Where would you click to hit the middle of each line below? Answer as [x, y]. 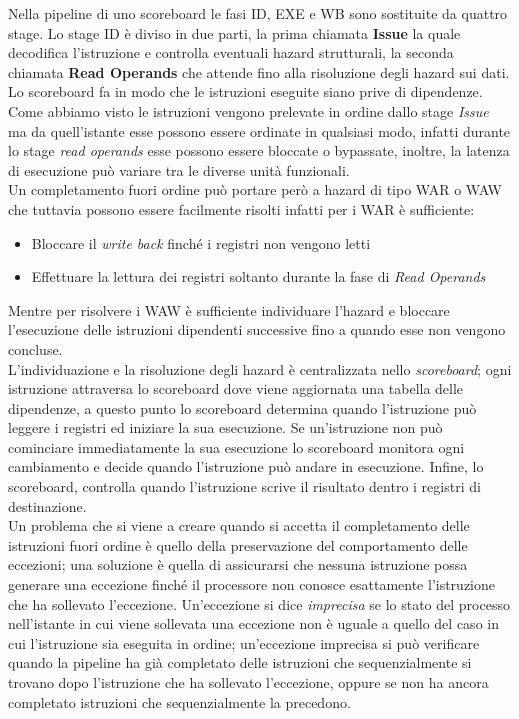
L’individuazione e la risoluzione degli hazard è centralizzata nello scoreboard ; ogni [260, 368]
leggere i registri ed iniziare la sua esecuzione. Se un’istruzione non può [225, 427]
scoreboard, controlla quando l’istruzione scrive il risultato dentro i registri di [244, 486]
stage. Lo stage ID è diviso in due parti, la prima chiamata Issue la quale [234, 32]
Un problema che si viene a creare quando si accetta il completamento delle [239, 525]
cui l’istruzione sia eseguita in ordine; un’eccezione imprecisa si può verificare [244, 642]
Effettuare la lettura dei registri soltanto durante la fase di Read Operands [258, 276]
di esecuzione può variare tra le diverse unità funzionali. [179, 169]
